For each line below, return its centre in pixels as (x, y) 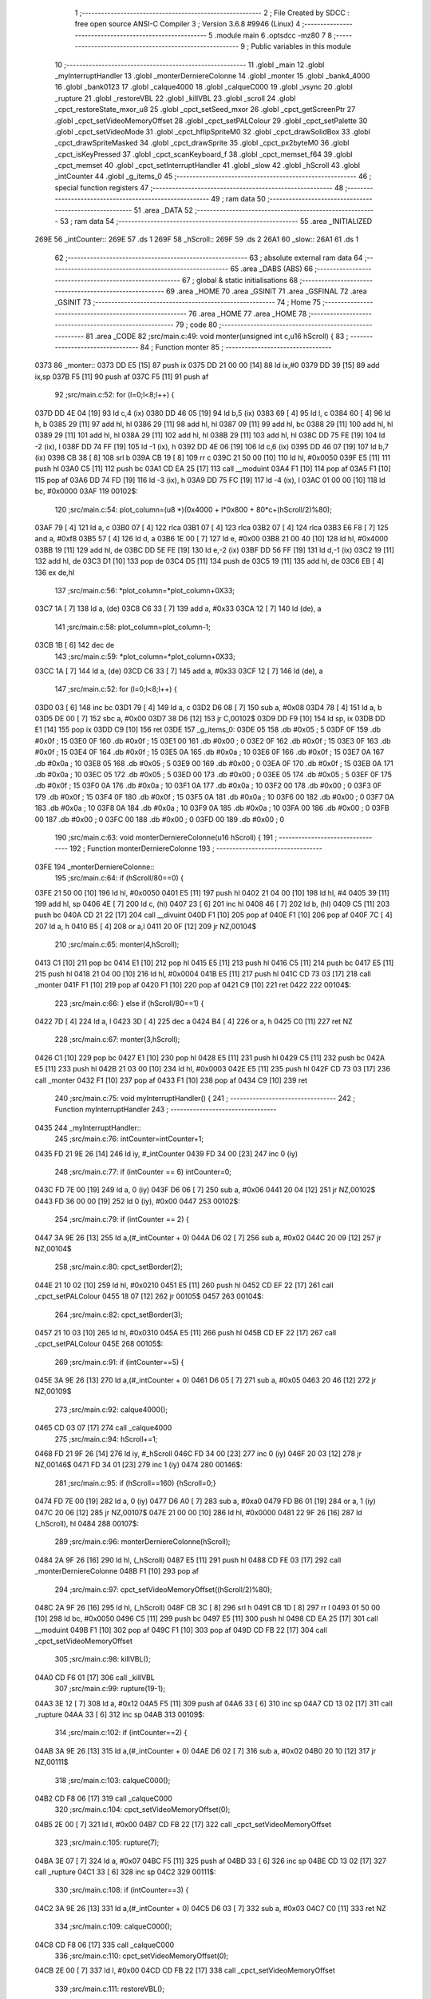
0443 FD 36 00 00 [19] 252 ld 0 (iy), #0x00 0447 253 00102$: (138, 1201)
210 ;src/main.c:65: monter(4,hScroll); (117, 944)
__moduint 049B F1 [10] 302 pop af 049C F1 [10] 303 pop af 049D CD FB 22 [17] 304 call (181, 1630)
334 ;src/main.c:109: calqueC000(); (113, 1926)
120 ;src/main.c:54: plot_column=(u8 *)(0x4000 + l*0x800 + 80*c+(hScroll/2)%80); (194, 509)
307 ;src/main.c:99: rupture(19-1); (110, 1689)
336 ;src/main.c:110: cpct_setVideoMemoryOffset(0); (142, 1956)
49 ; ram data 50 (239, 199)
